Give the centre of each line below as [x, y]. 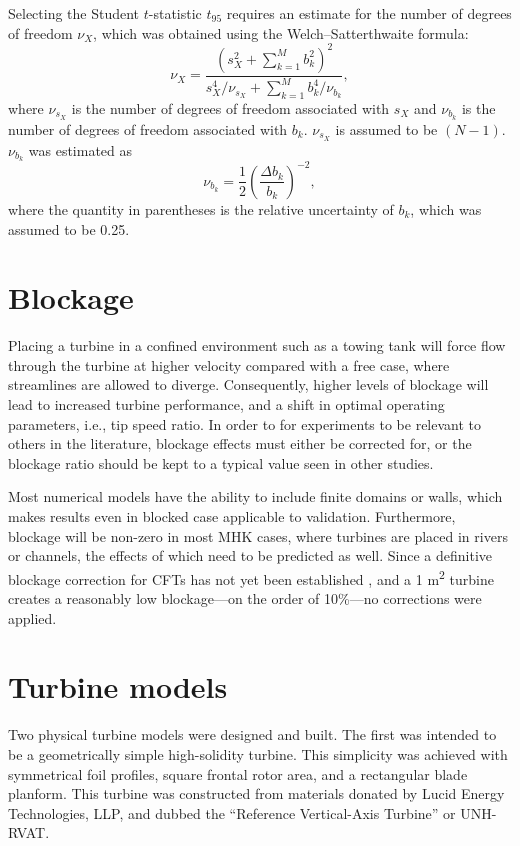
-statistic [175, 13]
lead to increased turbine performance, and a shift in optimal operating [226, 404]
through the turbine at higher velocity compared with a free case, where [229, 364]
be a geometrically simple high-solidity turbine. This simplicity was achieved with [258, 753]
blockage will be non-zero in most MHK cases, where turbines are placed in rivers [258, 535]
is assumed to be [386, 128]
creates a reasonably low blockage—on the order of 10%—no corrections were [245, 598]
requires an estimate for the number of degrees [369, 13]
